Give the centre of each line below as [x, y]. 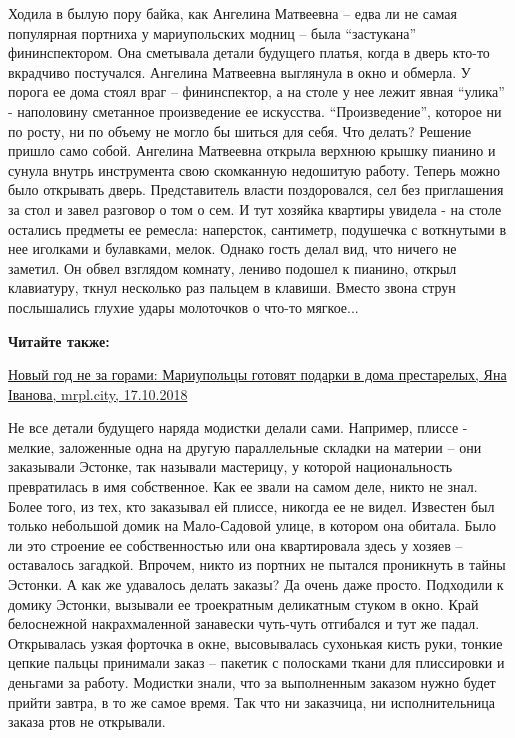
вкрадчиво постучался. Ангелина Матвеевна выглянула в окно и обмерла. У [239, 71]
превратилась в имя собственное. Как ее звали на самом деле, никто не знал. [243, 486]
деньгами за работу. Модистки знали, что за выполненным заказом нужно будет [252, 682]
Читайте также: [59, 340]
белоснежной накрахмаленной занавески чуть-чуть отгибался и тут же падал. [244, 623]
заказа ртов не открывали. [87, 721]
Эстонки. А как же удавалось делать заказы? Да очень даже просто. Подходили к [256, 584]
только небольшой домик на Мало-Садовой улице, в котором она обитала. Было [252, 525]
